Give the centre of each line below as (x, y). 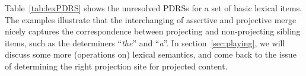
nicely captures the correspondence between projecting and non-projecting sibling (153, 31)
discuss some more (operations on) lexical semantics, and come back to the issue (151, 54)
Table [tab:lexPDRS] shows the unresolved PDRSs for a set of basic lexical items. (154, 8)
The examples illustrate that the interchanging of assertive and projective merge (151, 19)
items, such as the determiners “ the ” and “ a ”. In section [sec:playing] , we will (145, 42)
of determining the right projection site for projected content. (116, 66)
